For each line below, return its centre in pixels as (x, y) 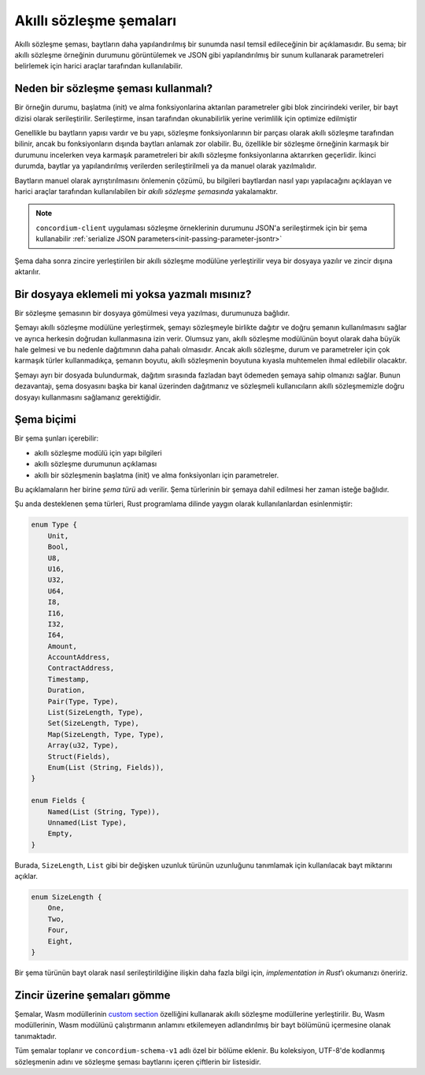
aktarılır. (28, 271)
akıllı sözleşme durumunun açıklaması (96, 464)
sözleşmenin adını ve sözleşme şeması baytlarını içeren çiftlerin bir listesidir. (138, 1062)
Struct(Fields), (79, 756)
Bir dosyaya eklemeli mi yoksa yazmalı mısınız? (133, 294)
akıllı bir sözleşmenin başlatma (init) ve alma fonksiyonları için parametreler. (157, 475)
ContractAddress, (81, 668)
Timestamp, (68, 679)
